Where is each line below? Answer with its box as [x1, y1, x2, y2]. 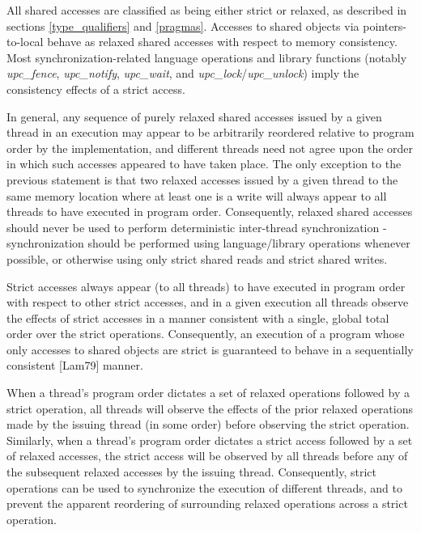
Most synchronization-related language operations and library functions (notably [6, 49, 407, 66]
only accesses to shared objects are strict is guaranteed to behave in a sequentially [6, 341, 414, 357]
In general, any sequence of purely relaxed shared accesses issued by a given [6, 108, 382, 125]
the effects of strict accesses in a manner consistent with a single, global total [6, 309, 389, 326]
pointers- [363, 17, 407, 34]
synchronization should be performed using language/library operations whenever [6, 235, 410, 252]
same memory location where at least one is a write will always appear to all [6, 187, 387, 204]
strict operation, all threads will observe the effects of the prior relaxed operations [6, 400, 413, 417]
